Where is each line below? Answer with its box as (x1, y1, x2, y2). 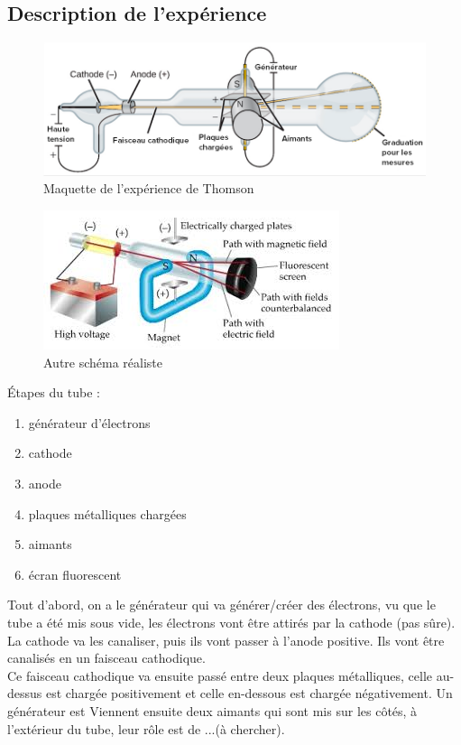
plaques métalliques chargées (28, 504, 187, 523)
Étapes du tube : (7, 383, 100, 402)
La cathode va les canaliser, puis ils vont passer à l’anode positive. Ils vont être (7, 630, 445, 649)
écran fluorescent (28, 564, 122, 583)
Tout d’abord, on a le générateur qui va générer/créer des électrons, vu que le (7, 595, 436, 614)
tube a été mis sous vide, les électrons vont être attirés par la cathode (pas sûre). (7, 613, 456, 631)
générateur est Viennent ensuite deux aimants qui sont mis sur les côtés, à (7, 701, 418, 720)
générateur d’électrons (28, 413, 151, 432)
